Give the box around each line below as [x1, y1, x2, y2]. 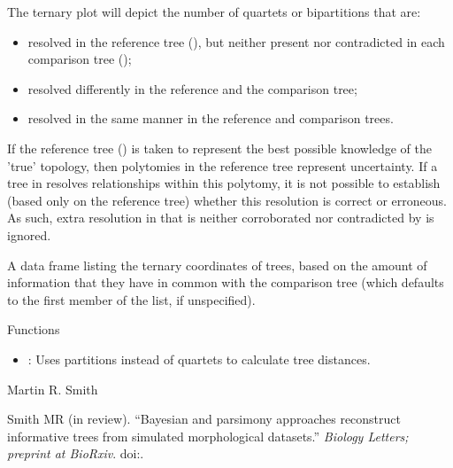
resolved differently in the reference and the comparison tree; [27, 79, 357, 97]
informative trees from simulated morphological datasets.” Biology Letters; [7, 426, 409, 445]
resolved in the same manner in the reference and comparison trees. [27, 109, 394, 128]
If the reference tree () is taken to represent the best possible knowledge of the [7, 138, 433, 157]
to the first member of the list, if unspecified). [7, 290, 256, 308]
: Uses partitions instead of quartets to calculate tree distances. [27, 349, 371, 368]
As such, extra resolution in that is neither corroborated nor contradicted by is [7, 208, 434, 227]
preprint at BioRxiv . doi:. [7, 444, 144, 463]
